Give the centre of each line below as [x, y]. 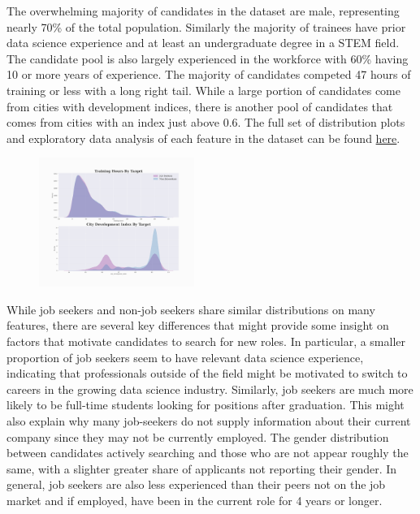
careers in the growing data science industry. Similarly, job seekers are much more [210, 389]
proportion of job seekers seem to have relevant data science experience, [185, 357]
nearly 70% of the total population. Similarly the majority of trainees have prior [206, 26]
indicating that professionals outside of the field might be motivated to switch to [207, 373]
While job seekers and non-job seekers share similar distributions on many [191, 309]
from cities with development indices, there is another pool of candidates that [200, 106]
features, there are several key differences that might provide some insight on [198, 325]
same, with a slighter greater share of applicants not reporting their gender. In [202, 468]
